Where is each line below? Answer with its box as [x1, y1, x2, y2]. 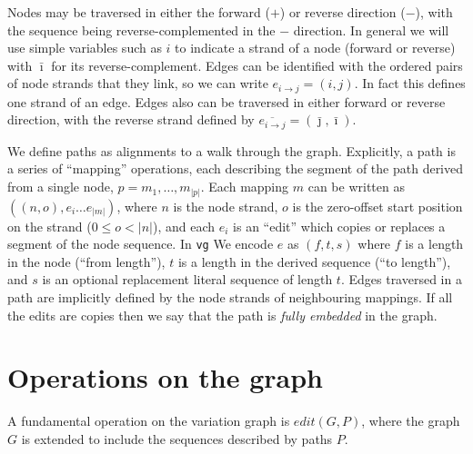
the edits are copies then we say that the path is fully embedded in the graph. [7, 305, 438, 324]
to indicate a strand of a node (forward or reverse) [175, 38, 456, 57]
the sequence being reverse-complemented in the [7, 20, 276, 39]
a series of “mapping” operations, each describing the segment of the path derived [7, 159, 464, 178]
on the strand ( [7, 216, 92, 235]
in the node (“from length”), [7, 252, 166, 271]
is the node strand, [173, 196, 278, 215]
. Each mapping [200, 177, 289, 196]
